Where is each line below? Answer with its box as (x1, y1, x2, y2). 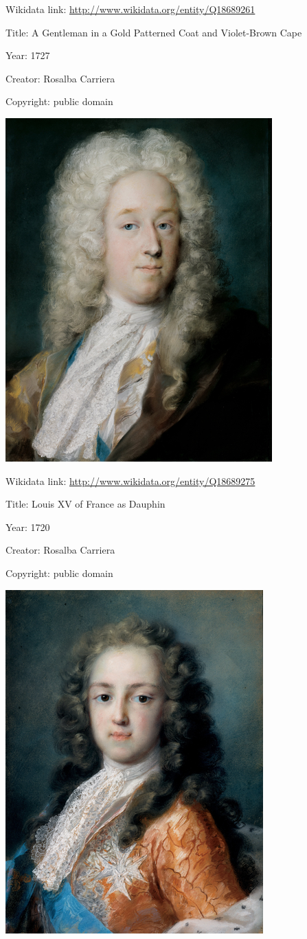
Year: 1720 (5, 519, 50, 534)
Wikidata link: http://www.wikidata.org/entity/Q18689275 (5, 473, 255, 488)
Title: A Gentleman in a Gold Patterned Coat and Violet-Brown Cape (5, 25, 302, 39)
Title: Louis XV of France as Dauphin (5, 497, 166, 511)
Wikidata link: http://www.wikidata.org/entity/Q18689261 (5, 2, 255, 16)
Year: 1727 (5, 48, 50, 63)
